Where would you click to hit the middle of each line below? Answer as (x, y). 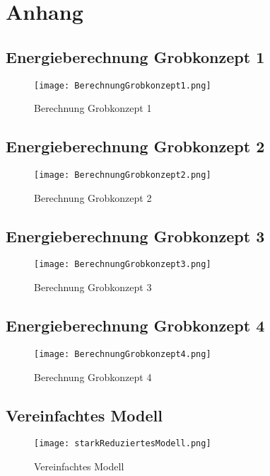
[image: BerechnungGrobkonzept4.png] (123, 354)
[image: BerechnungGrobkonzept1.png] (123, 85)
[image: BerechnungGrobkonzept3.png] (123, 265)
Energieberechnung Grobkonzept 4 (135, 325)
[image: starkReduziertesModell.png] (123, 444)
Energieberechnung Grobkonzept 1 (135, 56)
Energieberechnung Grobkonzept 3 (135, 236)
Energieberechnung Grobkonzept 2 (135, 146)
